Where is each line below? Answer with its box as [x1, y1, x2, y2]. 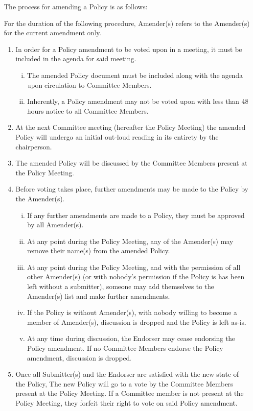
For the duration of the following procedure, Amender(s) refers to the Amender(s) [4, 18, 250, 28]
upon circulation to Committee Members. [27, 79, 152, 90]
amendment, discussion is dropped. [27, 352, 132, 363]
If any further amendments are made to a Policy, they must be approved [27, 210, 245, 220]
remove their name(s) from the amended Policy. [27, 245, 170, 256]
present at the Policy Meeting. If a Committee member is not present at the [15, 388, 244, 398]
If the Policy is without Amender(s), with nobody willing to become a [27, 307, 237, 317]
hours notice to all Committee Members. [27, 105, 149, 116]
